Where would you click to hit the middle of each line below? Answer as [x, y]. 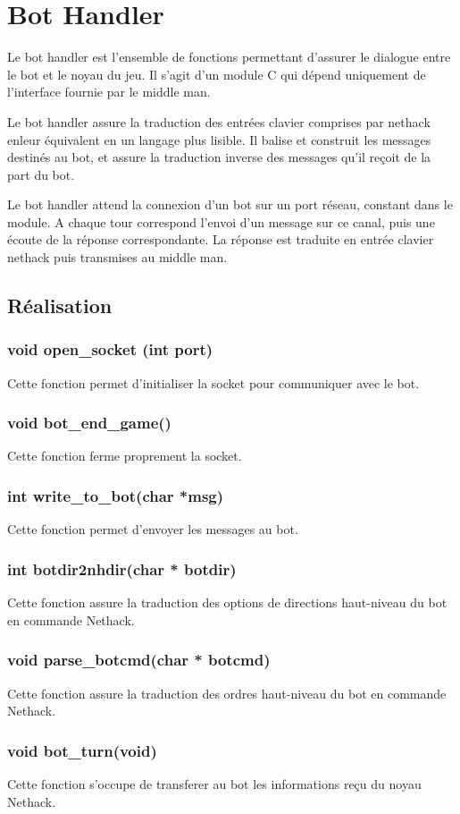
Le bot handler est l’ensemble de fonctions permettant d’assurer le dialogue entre [229, 57]
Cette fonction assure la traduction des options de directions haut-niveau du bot [227, 602]
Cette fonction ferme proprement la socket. [125, 456]
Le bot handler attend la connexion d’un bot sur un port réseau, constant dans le [230, 204]
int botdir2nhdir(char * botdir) [122, 568]
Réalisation [60, 305]
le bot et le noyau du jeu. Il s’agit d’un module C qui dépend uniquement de [217, 74]
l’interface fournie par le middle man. [109, 92]
